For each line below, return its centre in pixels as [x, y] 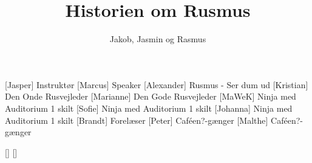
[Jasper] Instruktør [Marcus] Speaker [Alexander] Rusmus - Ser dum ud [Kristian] [157, 84]
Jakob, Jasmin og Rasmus [158, 39]
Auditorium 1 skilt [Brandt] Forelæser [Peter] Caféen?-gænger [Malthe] [137, 120]
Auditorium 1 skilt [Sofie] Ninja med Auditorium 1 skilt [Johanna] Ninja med [149, 108]
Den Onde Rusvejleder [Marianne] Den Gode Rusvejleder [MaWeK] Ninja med [151, 96]
